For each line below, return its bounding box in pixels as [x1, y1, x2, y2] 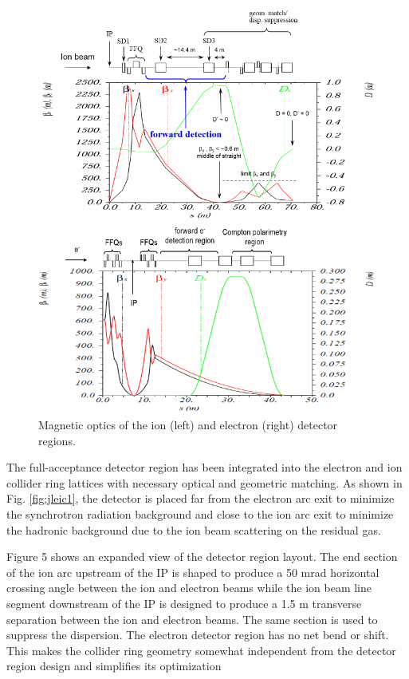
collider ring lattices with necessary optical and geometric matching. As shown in [6, 474, 403, 491]
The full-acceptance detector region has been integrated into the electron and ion [6, 459, 403, 476]
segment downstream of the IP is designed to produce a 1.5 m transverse [6, 595, 362, 612]
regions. [38, 432, 76, 448]
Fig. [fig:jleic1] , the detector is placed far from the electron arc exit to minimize [6, 490, 395, 507]
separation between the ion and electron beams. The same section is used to [6, 610, 378, 627]
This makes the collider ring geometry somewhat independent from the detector [6, 641, 396, 658]
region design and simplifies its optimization [6, 657, 222, 674]
